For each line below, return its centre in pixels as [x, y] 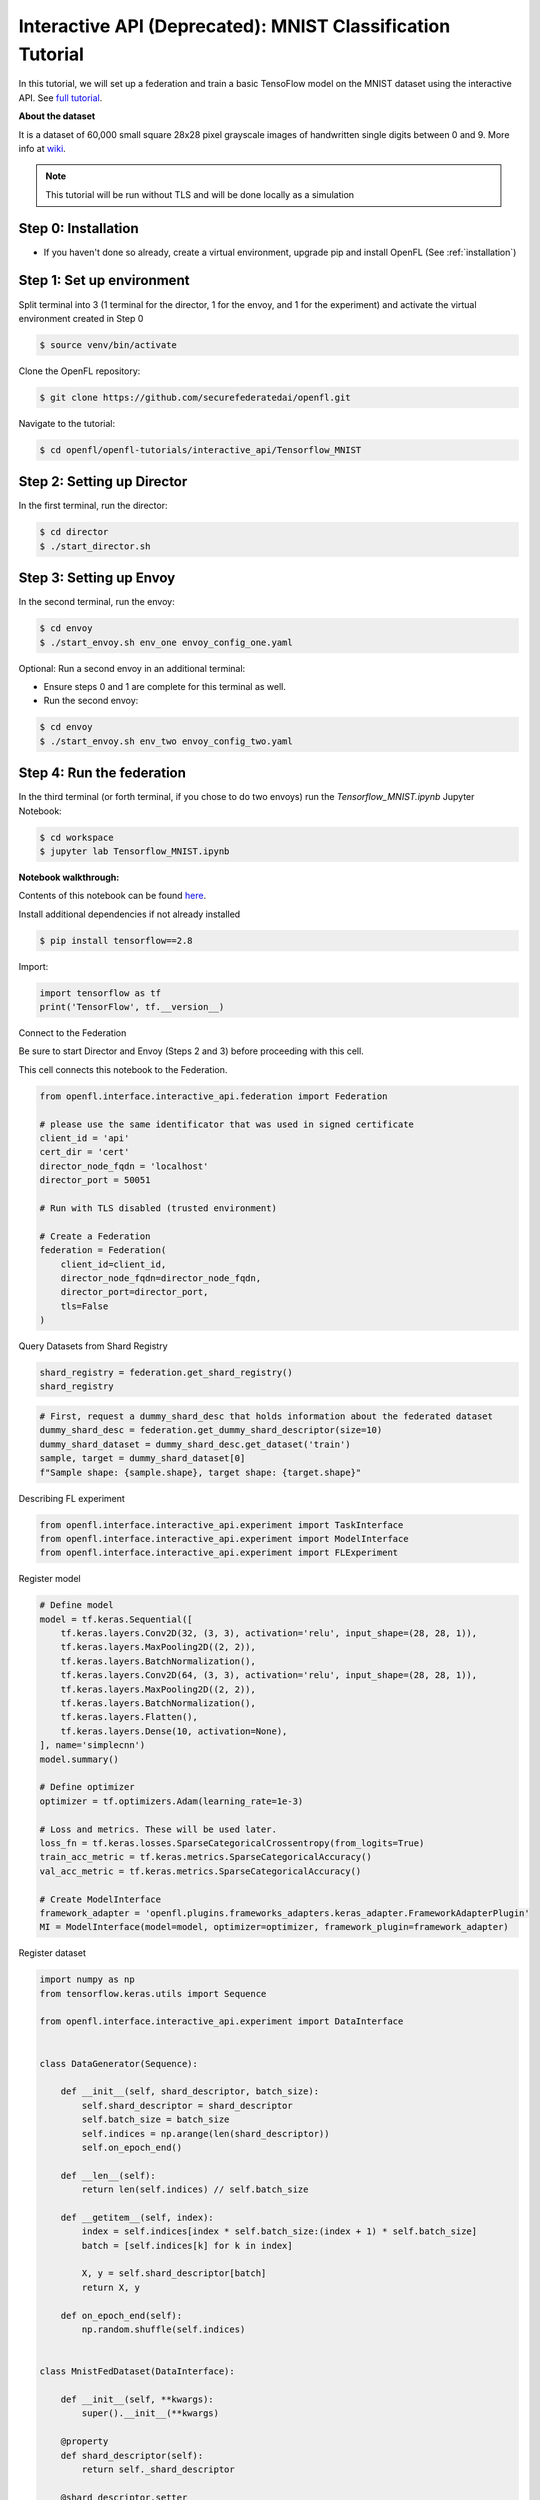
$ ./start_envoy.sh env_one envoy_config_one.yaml [166, 642]
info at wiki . [42, 148]
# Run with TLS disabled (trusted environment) [158, 1208]
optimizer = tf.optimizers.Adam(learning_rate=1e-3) [171, 1801]
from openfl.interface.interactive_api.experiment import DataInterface [221, 2021]
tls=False [84, 1306]
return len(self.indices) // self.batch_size [195, 2189]
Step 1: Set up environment [104, 280]
